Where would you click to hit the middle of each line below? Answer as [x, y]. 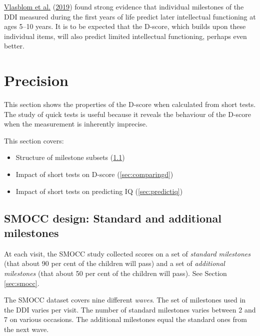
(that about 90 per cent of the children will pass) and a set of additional [114, 263]
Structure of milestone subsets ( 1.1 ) [70, 157]
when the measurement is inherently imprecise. [76, 124]
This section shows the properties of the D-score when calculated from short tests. [130, 104]
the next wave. [26, 329]
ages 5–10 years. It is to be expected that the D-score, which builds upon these [125, 26]
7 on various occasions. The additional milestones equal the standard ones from [125, 319]
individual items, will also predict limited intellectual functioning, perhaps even [125, 36]
